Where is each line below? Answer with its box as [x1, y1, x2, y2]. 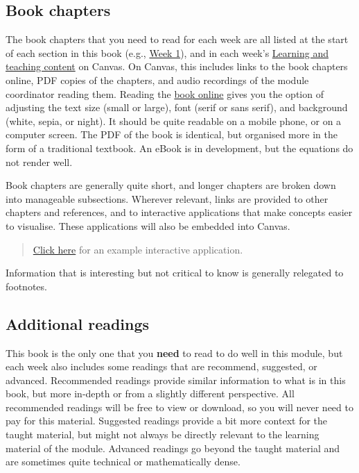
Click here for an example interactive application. [33, 242, 243, 256]
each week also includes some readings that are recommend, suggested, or [6, 359, 317, 374]
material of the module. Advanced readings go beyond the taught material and [6, 440, 340, 455]
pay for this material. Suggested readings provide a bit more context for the [6, 413, 328, 428]
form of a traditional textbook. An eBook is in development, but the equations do [6, 140, 353, 155]
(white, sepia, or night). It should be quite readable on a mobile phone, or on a [6, 113, 342, 128]
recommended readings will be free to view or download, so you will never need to [6, 399, 353, 414]
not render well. [6, 154, 73, 169]
